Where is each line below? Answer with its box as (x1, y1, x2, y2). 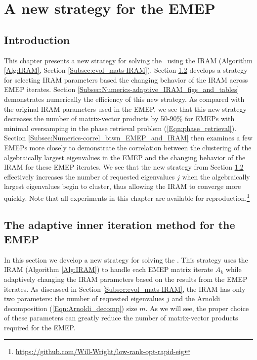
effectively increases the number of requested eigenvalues (4, 171, 175, 181)
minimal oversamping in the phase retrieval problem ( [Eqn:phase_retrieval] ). (4, 123, 237, 133)
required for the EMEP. (4, 322, 76, 332)
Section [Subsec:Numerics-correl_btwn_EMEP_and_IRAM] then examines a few (4, 133, 253, 143)
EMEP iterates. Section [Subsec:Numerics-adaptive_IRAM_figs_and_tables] (4, 84, 239, 94)
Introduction (4, 32, 70, 47)
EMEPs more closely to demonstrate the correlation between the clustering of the (4, 142, 252, 152)
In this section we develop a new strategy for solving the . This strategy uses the (4, 254, 248, 265)
